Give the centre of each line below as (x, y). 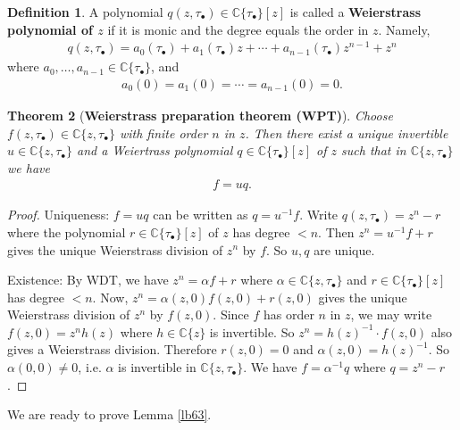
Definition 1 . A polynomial (85, 12)
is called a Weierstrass (355, 12)
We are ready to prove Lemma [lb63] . (109, 414)
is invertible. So (252, 331)
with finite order (163, 132)
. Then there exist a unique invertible (347, 132)
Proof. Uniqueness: (59, 215)
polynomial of (50, 29)
